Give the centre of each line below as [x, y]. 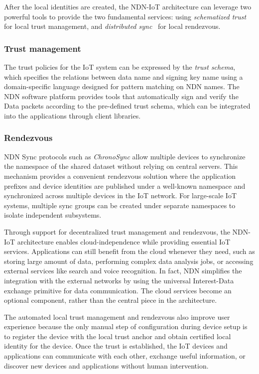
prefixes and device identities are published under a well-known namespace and [125, 186]
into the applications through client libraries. [72, 115]
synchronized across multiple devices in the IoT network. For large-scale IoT [120, 195]
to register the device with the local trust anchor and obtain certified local [118, 336]
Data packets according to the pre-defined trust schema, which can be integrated [127, 106]
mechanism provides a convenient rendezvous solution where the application [120, 176]
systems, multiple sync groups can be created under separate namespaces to [120, 205]
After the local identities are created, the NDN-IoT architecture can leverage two [128, 6]
